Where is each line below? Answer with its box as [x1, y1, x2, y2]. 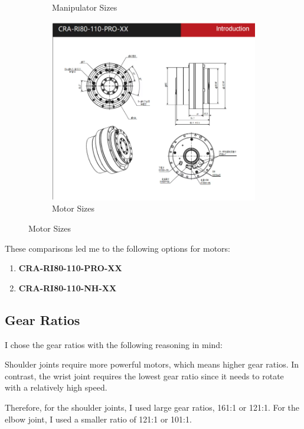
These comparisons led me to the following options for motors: [5, 242, 230, 254]
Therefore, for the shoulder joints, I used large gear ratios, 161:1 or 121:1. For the [5, 401, 300, 413]
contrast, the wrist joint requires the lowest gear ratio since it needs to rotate [5, 369, 284, 382]
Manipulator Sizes [52, 1, 117, 13]
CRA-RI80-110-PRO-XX [18, 262, 122, 274]
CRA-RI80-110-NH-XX [18, 281, 117, 294]
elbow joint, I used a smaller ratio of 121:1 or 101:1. [5, 412, 192, 425]
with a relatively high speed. [5, 381, 107, 394]
